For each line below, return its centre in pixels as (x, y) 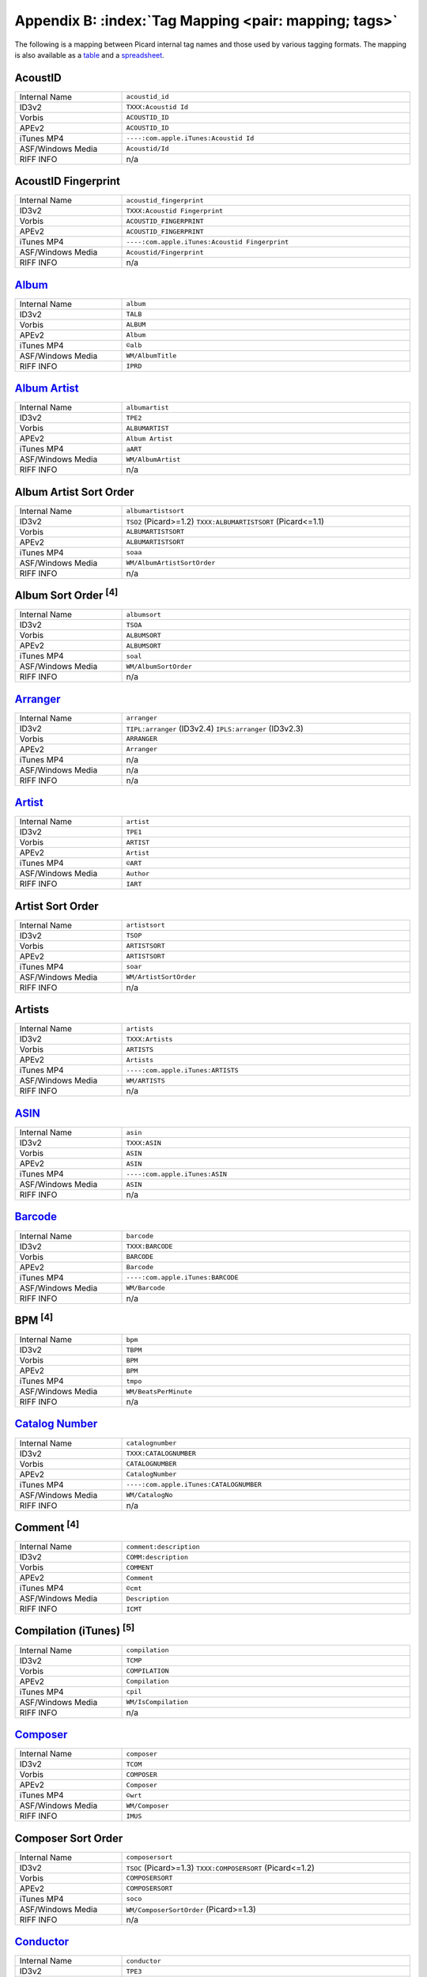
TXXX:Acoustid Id (157, 107)
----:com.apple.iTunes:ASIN (176, 1174)
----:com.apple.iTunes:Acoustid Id (190, 138)
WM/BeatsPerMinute (159, 1391)
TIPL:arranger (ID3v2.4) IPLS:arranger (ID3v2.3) (215, 728)
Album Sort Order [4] (66, 594)
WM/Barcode (145, 1288)
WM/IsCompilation (157, 1702)
